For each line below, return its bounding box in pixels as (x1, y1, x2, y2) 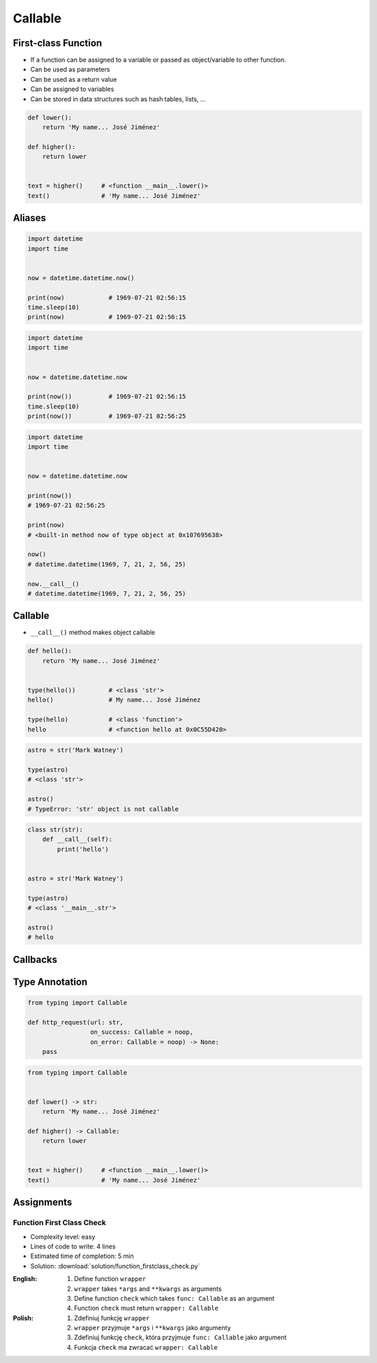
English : (13, 1275, 38, 1283)
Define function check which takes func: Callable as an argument (74, 1294, 275, 1302)
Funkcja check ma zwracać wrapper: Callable (74, 1343, 218, 1351)
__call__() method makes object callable (30, 628, 156, 636)
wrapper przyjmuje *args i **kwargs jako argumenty (74, 1324, 231, 1332)
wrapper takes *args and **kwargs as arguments (74, 1284, 222, 1293)
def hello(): (27, 647, 73, 655)
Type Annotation (13, 976, 88, 987)
